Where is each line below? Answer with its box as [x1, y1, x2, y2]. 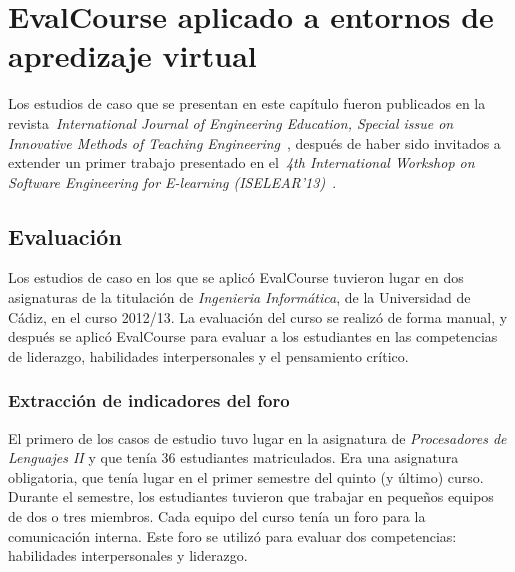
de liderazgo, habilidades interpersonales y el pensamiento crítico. [8, 345, 409, 366]
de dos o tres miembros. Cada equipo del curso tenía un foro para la [8, 506, 426, 527]
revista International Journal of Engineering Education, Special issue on [8, 112, 454, 133]
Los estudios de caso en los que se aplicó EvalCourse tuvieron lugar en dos [8, 267, 464, 288]
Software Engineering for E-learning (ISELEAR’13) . [8, 171, 337, 192]
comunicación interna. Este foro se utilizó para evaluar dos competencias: [8, 525, 457, 546]
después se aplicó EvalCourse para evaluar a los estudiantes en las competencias [8, 326, 498, 347]
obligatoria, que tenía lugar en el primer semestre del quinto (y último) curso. [8, 466, 484, 487]
